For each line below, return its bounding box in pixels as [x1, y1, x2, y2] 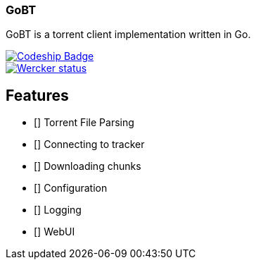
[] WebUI [34, 226, 75, 238]
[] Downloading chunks [34, 160, 141, 173]
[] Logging [34, 204, 82, 216]
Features [6, 86, 69, 104]
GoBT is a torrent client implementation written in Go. [6, 28, 251, 41]
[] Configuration [34, 182, 108, 195]
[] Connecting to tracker [34, 138, 145, 151]
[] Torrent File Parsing [34, 116, 134, 129]
